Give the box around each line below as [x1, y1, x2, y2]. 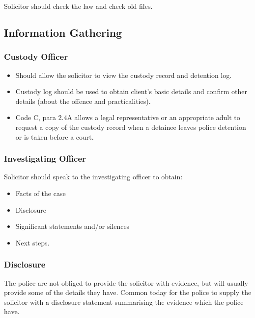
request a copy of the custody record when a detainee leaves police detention [15, 122, 246, 132]
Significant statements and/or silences [15, 221, 130, 231]
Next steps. [15, 237, 50, 247]
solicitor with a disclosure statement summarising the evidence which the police [4, 296, 244, 307]
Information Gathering [4, 24, 122, 40]
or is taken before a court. [15, 131, 94, 142]
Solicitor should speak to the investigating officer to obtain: [4, 171, 183, 182]
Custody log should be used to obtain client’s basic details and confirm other [15, 86, 247, 97]
